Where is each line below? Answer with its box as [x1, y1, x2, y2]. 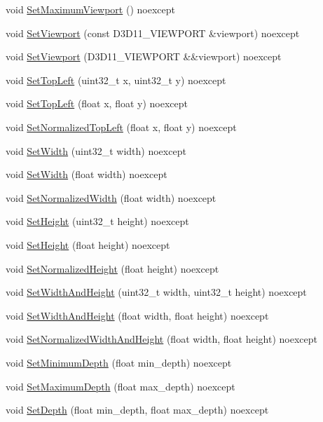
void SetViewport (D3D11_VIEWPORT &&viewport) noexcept [6, 49, 282, 64]
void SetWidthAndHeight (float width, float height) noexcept [6, 308, 269, 322]
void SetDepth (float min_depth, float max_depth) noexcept [6, 402, 269, 417]
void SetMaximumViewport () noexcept [6, 2, 175, 16]
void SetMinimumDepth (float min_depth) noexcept [6, 355, 232, 369]
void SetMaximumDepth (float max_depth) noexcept [6, 379, 235, 393]
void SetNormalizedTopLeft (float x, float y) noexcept [6, 119, 237, 134]
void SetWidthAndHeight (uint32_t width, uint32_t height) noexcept [6, 285, 307, 299]
